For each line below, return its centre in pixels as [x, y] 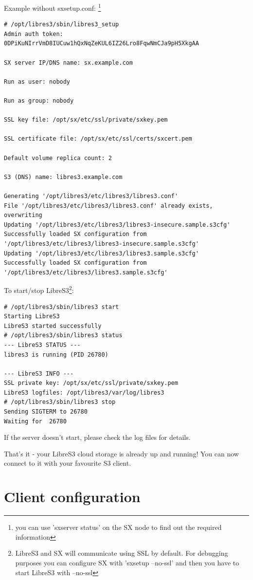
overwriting [23, 215]
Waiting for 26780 [35, 421]
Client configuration [72, 497]
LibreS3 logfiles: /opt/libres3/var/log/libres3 [84, 392]
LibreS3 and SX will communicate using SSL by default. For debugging [122, 553]
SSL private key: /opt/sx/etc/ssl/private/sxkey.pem [91, 383]
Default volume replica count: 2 [58, 158]
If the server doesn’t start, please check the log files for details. [97, 437]
